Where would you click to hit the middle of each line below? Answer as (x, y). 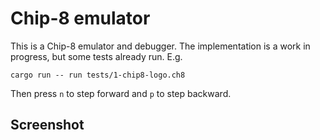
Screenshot (47, 125)
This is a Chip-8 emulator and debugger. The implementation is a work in (160, 46)
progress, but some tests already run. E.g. (96, 56)
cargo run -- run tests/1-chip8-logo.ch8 (98, 75)
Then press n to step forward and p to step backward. (121, 93)
